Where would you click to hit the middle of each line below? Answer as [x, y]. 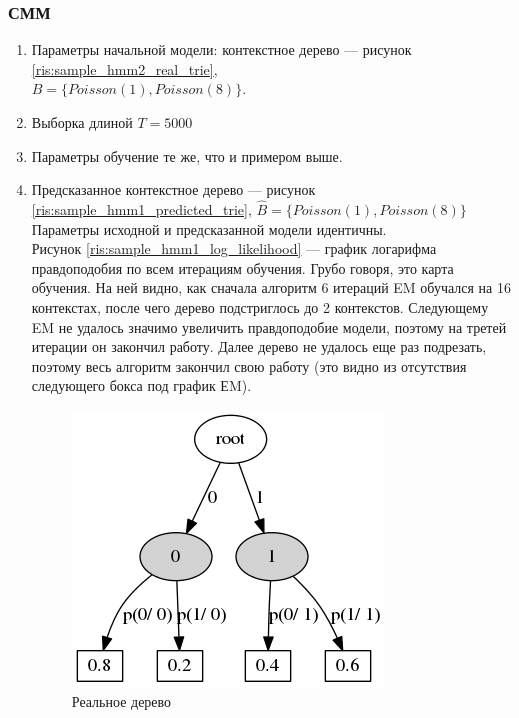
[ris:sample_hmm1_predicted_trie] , [141, 209]
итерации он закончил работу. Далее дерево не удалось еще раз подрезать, [259, 346]
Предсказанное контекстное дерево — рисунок [173, 189]
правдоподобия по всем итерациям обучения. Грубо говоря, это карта [242, 267]
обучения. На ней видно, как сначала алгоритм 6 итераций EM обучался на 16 [271, 287]
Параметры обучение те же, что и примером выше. [187, 155]
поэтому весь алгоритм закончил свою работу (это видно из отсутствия [249, 365]
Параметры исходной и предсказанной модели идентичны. [209, 228]
